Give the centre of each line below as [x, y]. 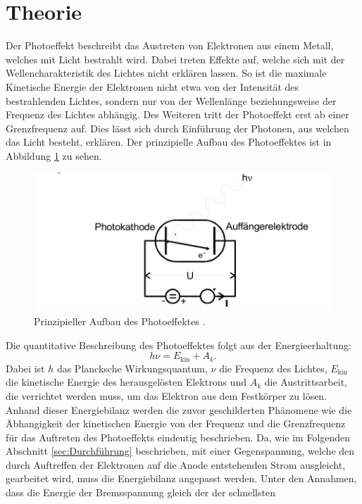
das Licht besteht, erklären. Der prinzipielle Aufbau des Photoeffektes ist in [169, 142]
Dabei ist [25, 368]
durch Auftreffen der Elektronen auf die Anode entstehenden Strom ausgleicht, [176, 464]
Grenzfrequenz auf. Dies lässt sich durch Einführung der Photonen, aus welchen [177, 128]
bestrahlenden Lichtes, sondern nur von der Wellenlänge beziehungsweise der [171, 100]
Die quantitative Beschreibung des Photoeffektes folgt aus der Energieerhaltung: [179, 345]
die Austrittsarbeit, [306, 382]
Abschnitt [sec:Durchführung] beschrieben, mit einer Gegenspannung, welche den [180, 451]
